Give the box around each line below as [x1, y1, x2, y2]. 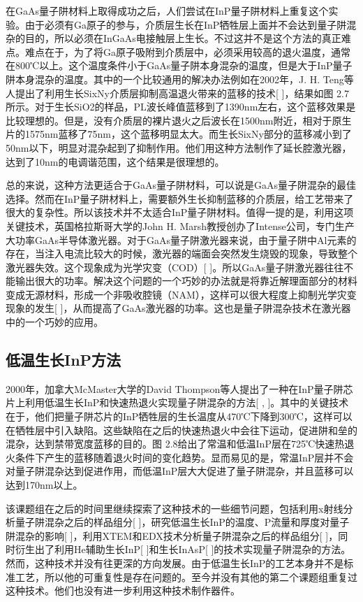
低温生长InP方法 [6, 349, 121, 371]
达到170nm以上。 [6, 478, 83, 492]
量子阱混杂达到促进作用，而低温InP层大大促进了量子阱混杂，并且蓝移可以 [15, 464, 354, 478]
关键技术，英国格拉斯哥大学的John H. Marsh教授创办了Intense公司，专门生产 [6, 218, 355, 233]
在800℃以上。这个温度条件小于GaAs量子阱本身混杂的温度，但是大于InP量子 [6, 58, 353, 73]
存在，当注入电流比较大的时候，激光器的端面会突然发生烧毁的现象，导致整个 [6, 246, 357, 261]
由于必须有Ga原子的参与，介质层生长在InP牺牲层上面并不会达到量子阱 [24, 17, 347, 31]
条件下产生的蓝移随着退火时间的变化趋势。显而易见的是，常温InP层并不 [15, 450, 344, 464]
